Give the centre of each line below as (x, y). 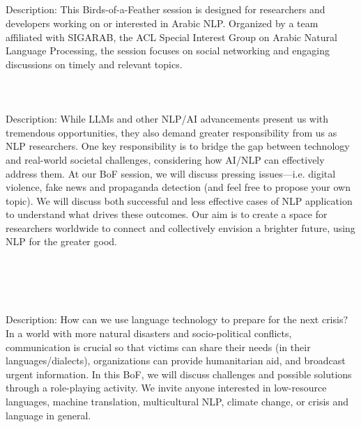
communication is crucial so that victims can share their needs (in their (158, 347)
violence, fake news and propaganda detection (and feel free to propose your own (178, 187)
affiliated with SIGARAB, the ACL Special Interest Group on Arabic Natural (171, 37)
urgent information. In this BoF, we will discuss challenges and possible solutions (179, 374)
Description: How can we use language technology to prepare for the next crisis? (177, 319)
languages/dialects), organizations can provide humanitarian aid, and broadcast (176, 360)
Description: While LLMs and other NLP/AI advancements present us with (167, 119)
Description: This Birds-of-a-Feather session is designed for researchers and (166, 9)
